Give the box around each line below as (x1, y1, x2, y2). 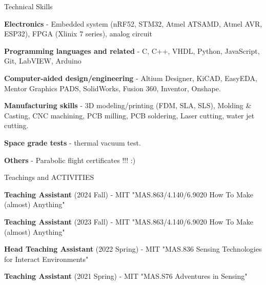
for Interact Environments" (4, 253, 89, 264)
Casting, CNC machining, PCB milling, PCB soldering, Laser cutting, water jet (4, 110, 255, 120)
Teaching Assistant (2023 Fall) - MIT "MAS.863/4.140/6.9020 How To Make (4, 216, 253, 227)
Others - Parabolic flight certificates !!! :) (4, 154, 136, 165)
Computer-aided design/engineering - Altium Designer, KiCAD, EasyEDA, (4, 72, 257, 83)
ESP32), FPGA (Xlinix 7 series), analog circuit (4, 28, 152, 39)
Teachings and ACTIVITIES (4, 172, 94, 182)
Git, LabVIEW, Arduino (4, 55, 81, 66)
